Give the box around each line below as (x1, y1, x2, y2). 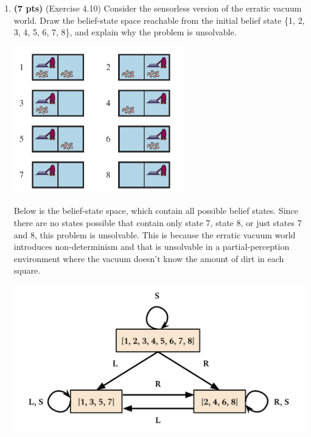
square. (13, 264, 41, 277)
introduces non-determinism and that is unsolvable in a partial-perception (13, 240, 290, 253)
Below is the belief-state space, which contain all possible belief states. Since (13, 204, 298, 217)
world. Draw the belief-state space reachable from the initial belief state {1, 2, (13, 13, 305, 26)
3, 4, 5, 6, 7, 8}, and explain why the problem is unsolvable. (13, 26, 237, 38)
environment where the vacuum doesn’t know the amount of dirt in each (13, 252, 284, 265)
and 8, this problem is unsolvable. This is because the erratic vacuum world (13, 228, 296, 241)
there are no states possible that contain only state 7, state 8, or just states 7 (13, 216, 302, 229)
